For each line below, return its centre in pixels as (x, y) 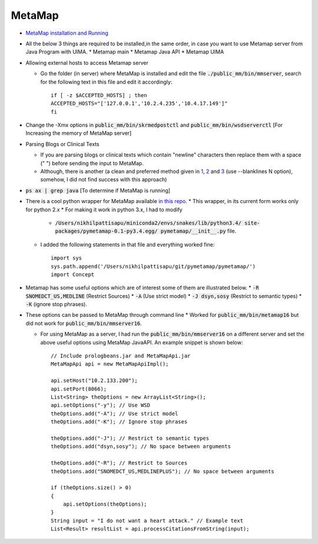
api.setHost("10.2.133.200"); (95, 381)
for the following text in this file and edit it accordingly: (106, 82)
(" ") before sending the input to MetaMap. (92, 163)
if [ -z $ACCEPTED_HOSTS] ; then (99, 95)
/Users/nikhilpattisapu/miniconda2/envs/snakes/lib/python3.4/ (148, 223)
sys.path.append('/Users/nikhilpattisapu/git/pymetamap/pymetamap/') (153, 266)
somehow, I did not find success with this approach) (104, 180)
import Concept (73, 274)
